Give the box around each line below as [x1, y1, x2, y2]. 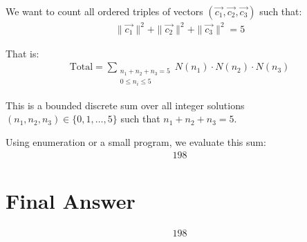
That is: [6, 46, 39, 60]
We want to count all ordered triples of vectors [6, 4, 203, 18]
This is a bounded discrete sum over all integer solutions [6, 97, 245, 112]
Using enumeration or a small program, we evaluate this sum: [6, 135, 266, 149]
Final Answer [6, 186, 136, 214]
